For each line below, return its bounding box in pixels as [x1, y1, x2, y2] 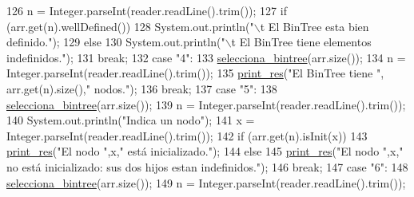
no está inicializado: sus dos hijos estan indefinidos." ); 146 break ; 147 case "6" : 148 [6, 158, 408, 175]
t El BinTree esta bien [260, 18, 369, 34]
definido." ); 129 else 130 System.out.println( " [6, 33, 225, 50]
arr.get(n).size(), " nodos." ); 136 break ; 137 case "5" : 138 [6, 80, 277, 97]
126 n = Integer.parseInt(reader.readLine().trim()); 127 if [6, 2, 287, 18]
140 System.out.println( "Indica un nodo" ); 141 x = [6, 112, 255, 128]
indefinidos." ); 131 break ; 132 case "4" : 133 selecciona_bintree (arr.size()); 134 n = [6, 49, 406, 65]
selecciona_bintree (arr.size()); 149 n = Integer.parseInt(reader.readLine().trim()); [6, 174, 406, 191]
